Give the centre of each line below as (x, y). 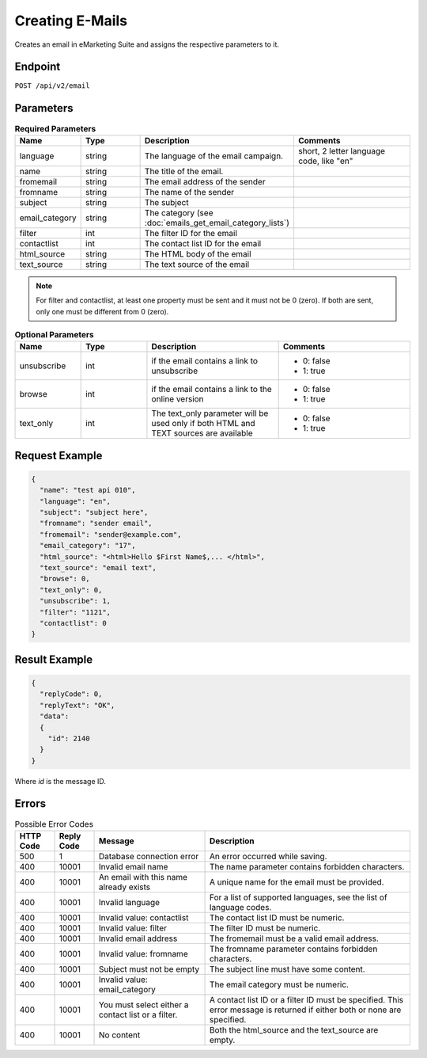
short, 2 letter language (342, 150)
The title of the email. (184, 171)
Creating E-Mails (71, 21)
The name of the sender (189, 192)
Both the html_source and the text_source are (294, 1029)
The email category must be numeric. (280, 984)
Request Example (59, 455)
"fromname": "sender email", (96, 523)
